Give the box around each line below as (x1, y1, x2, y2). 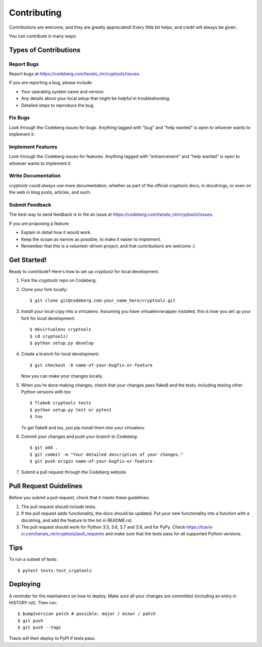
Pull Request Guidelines (9, 482, 82, 490)
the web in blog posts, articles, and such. (9, 190, 92, 195)
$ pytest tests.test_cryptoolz (17, 568, 92, 573)
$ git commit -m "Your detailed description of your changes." (30, 452, 183, 457)
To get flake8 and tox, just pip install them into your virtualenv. (21, 424, 146, 430)
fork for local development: (21, 315, 75, 321)
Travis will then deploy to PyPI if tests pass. (9, 635, 96, 641)
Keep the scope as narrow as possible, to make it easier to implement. (21, 236, 162, 242)
